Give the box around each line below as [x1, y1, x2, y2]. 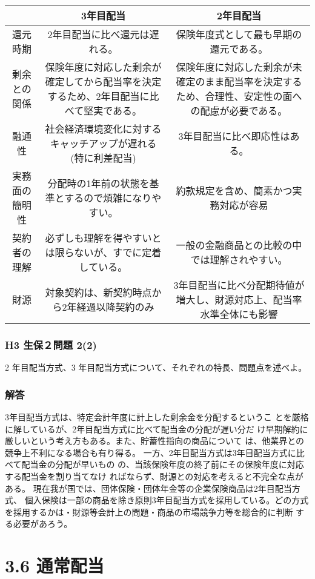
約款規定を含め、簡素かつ [176, 184, 293, 197]
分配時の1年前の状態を [47, 176, 150, 190]
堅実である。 [84, 104, 142, 117]
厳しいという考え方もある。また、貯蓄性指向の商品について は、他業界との [5, 434, 305, 447]
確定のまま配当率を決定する [176, 74, 302, 88]
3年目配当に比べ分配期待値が [173, 278, 305, 292]
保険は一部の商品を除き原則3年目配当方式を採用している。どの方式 [41, 494, 309, 506]
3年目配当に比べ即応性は [178, 129, 290, 143]
